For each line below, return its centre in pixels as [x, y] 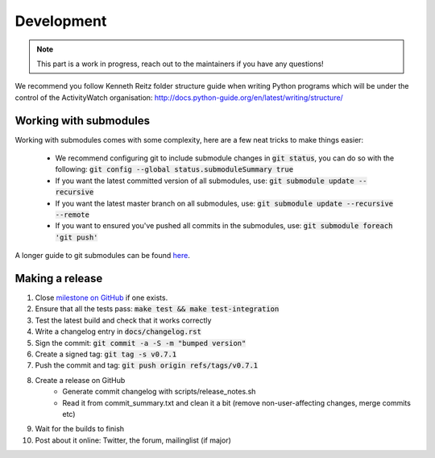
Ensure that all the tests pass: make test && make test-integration [157, 309]
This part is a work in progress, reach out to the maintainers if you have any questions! [180, 64]
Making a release [59, 278]
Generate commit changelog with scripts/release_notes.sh [159, 392]
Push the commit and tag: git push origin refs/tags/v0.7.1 [147, 365]
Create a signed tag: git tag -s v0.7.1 [106, 354]
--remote [72, 214]
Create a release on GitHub [80, 380]
